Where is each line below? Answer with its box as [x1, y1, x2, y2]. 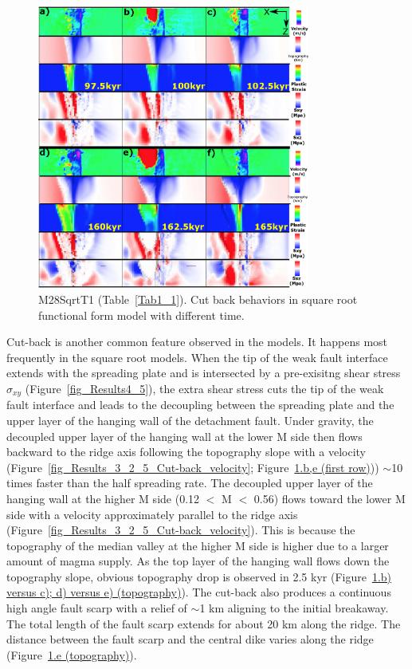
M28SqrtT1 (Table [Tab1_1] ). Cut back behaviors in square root [38, 290, 358, 307]
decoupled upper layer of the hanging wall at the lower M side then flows [6, 427, 363, 444]
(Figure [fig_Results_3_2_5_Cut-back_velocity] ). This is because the [6, 521, 355, 538]
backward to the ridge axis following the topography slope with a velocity [6, 443, 367, 460]
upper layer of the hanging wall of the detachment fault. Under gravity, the [6, 411, 374, 428]
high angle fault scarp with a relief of [6, 600, 187, 616]
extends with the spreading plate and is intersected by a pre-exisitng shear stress [6, 364, 401, 381]
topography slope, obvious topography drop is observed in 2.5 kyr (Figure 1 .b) [6, 568, 392, 584]
